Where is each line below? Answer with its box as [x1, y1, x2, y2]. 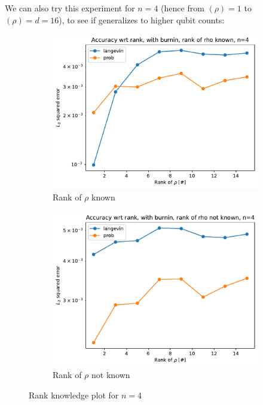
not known [91, 369, 130, 381]
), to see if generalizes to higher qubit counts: [59, 13, 225, 26]
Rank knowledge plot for [29, 388, 119, 401]
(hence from [161, 2, 204, 14]
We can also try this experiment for [5, 2, 135, 14]
